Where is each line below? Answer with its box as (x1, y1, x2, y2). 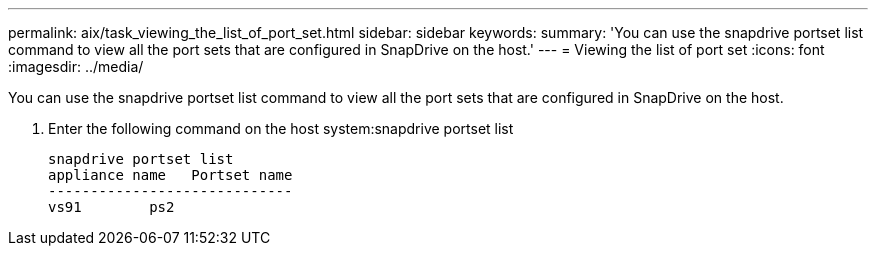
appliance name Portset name (48, 167, 293, 183)
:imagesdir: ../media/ (8, 58, 144, 75)
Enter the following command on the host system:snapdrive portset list (48, 120, 514, 137)
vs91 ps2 (48, 199, 175, 215)
